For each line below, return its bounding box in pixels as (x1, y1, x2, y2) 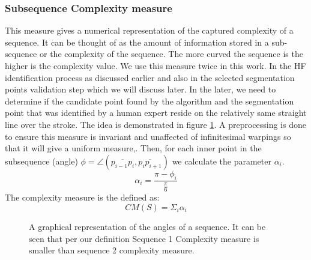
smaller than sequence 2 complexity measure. (29, 244, 195, 256)
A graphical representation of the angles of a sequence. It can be (29, 220, 266, 232)
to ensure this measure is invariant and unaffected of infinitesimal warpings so (5, 130, 291, 142)
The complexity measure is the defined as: (5, 191, 160, 204)
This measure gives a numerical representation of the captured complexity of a (5, 24, 294, 37)
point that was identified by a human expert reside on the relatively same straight (5, 106, 307, 119)
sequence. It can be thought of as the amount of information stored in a (5, 35, 269, 48)
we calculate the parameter (172, 154, 271, 167)
